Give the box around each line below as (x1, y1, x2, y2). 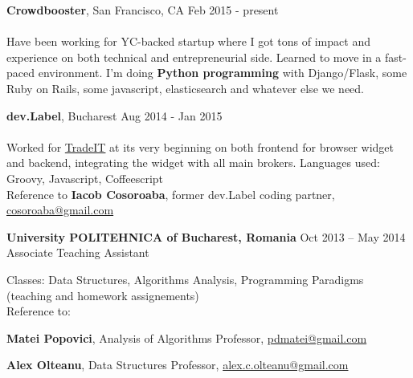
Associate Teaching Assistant (6, 244, 149, 261)
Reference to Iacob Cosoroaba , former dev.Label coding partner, (6, 185, 335, 202)
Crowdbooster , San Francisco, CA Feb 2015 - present (6, 2, 279, 18)
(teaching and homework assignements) (6, 287, 199, 303)
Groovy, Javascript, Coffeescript (6, 169, 164, 186)
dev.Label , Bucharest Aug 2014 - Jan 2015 (6, 107, 223, 124)
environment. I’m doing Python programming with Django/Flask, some (38, 64, 407, 81)
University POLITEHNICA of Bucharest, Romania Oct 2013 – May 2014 (6, 228, 406, 245)
